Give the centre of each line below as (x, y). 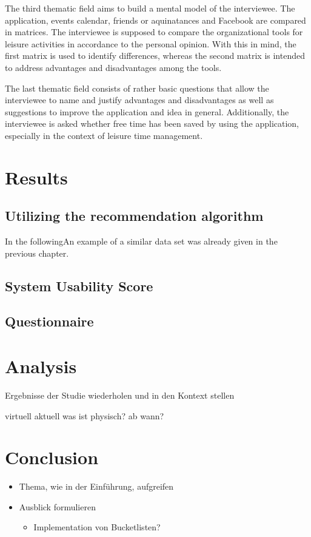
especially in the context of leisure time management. (104, 135)
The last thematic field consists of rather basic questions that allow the (137, 88)
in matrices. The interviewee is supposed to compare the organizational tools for (154, 32)
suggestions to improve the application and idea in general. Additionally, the (147, 111)
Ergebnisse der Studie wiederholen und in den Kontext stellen (120, 395)
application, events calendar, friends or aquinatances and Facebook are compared (155, 20)
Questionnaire (49, 321)
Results (36, 177)
